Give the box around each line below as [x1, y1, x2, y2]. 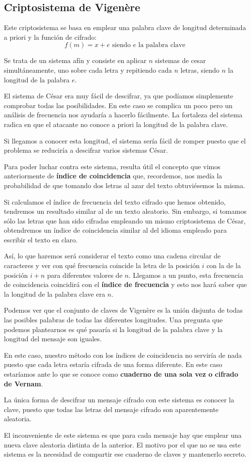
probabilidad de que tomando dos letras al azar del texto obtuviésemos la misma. [4, 180, 245, 190]
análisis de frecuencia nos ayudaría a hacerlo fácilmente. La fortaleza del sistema [4, 110, 243, 120]
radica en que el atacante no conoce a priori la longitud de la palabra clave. [4, 119, 228, 129]
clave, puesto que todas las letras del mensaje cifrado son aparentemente [4, 404, 219, 414]
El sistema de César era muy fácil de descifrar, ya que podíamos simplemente [4, 91, 233, 101]
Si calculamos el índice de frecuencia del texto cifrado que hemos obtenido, [4, 196, 226, 207]
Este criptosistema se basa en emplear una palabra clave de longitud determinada [4, 22, 246, 32]
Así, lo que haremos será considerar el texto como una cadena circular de [4, 251, 221, 261]
